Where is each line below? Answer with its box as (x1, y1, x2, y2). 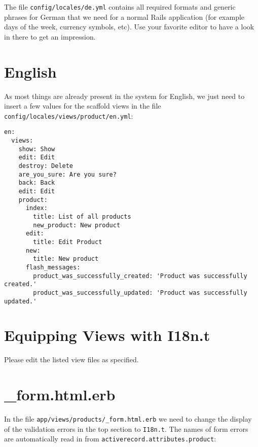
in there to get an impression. (4, 31, 96, 42)
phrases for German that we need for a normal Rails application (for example (4, 11, 245, 22)
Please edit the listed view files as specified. (4, 354, 139, 365)
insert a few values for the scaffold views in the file (4, 100, 161, 111)
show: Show (18, 145, 55, 153)
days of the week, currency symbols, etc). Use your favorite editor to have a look (4, 21, 254, 32)
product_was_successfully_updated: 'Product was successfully (33, 289, 247, 296)
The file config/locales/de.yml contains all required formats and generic (4, 2, 236, 12)
